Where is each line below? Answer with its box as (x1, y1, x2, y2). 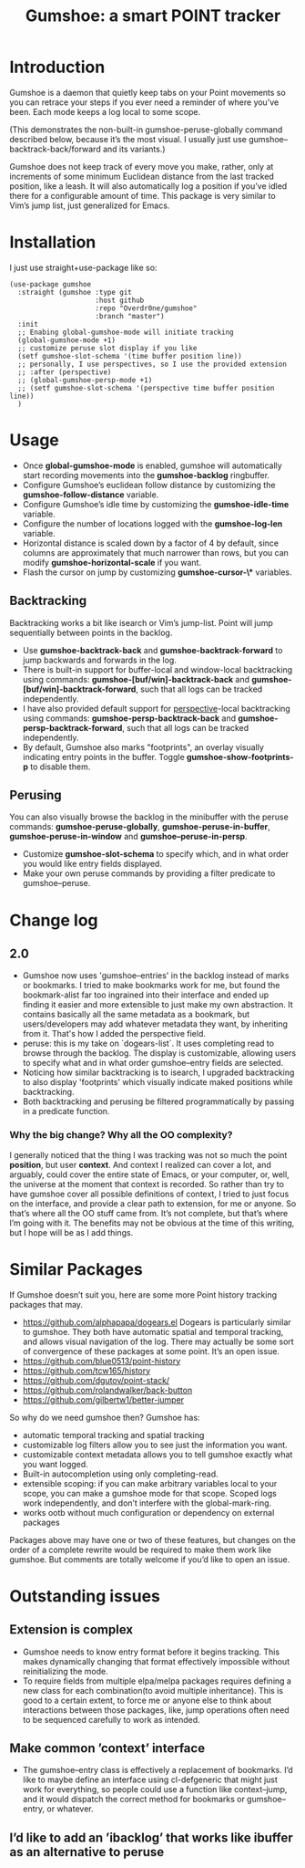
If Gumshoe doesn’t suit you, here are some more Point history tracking (9, 1289, 278, 1300)
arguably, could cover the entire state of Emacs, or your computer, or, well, (9, 1169, 290, 1180)
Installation (9, 232, 97, 253)
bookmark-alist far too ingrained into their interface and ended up (22, 989, 269, 1000)
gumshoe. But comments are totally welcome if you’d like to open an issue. (9, 1553, 290, 1565)
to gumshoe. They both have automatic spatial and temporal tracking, (22, 1326, 284, 1337)
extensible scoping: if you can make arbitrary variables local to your (22, 1477, 278, 1488)
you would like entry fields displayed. (22, 859, 162, 870)
